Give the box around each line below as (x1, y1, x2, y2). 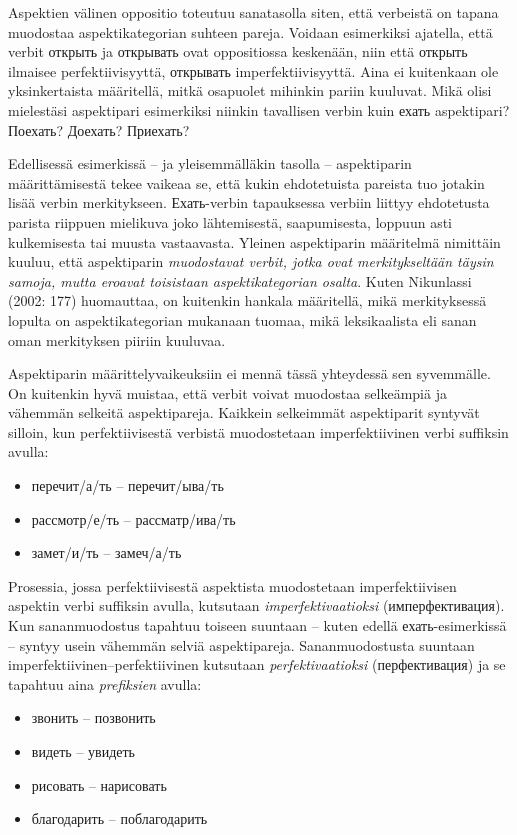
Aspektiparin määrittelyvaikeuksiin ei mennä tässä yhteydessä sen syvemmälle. (8, 363, 491, 384)
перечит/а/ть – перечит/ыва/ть (31, 475, 224, 496)
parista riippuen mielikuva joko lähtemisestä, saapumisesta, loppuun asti (8, 211, 452, 232)
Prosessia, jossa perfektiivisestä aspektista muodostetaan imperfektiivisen (8, 575, 457, 596)
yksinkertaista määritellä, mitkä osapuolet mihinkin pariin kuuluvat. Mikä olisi (8, 80, 492, 101)
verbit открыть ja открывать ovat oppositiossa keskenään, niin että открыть (8, 41, 468, 62)
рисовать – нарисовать (31, 774, 167, 795)
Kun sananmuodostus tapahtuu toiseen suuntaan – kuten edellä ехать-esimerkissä (8, 615, 507, 636)
